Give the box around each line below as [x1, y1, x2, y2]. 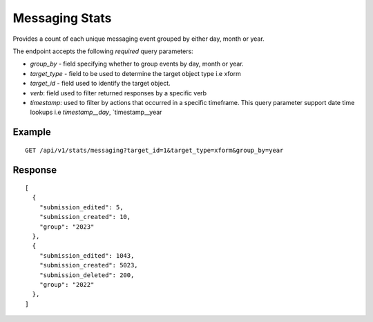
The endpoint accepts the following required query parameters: [12, 47, 193, 55]
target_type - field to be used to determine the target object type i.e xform [30, 69, 242, 77]
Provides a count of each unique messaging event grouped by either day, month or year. [12, 35, 265, 43]
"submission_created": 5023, [39, 261, 138, 269]
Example [12, 126, 51, 138]
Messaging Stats [12, 10, 112, 26]
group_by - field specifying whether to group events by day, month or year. [30, 59, 245, 68]
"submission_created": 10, [39, 213, 131, 221]
